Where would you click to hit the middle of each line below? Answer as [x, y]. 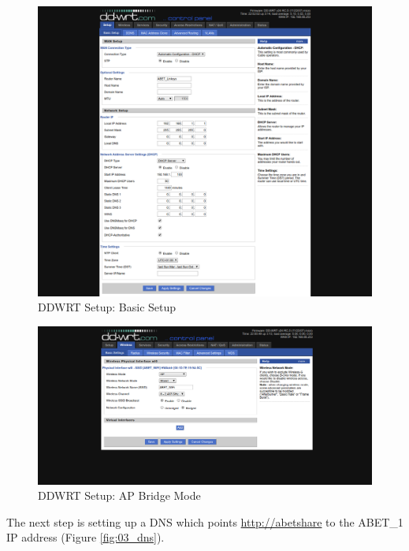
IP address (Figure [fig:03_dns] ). [86, 537]
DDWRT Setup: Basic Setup [107, 307]
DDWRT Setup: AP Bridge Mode [119, 495]
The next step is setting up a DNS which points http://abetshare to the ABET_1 [205, 521]
